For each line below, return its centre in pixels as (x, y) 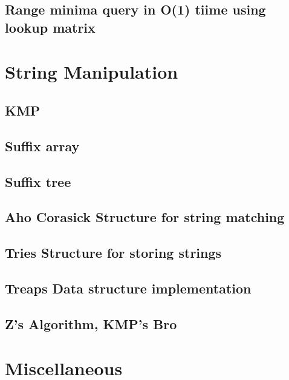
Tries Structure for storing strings (113, 253)
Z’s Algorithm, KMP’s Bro (91, 323)
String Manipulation (92, 72)
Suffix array (42, 146)
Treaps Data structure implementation (128, 288)
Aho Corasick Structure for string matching (145, 217)
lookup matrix (50, 27)
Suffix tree (38, 181)
